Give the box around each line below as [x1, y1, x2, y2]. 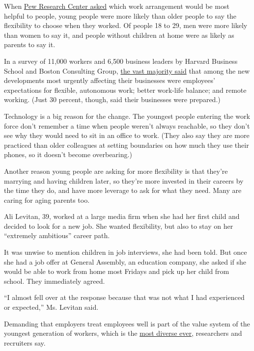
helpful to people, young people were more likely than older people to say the [4, 10, 237, 21]
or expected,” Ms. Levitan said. [4, 302, 99, 312]
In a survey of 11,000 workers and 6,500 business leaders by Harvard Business [4, 55, 238, 66]
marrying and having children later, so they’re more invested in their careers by [4, 175, 244, 186]
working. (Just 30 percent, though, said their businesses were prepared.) [4, 94, 221, 105]
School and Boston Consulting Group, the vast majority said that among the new [4, 65, 250, 76]
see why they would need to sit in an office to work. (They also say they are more [4, 130, 250, 140]
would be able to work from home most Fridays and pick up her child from [4, 266, 229, 276]
